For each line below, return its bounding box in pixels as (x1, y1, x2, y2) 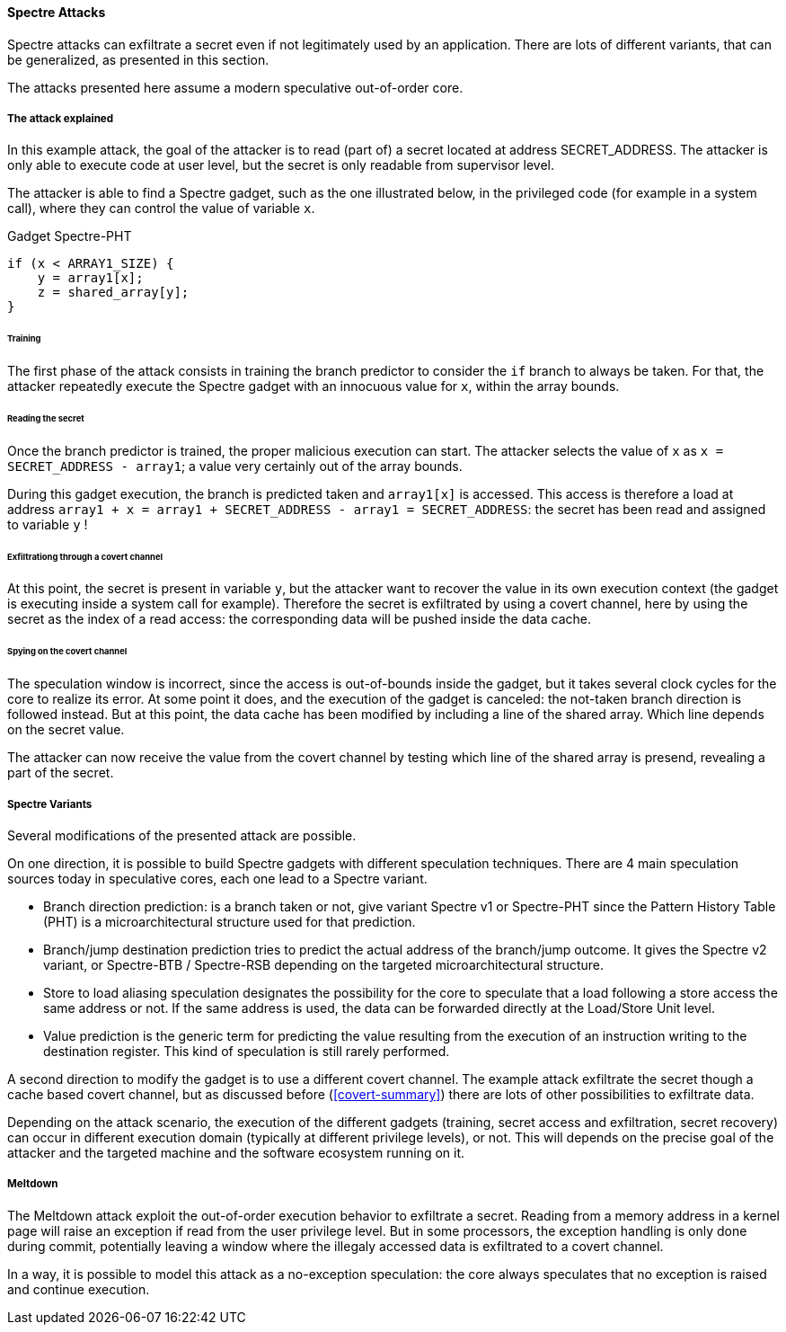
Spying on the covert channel (7, 646, 128, 657)
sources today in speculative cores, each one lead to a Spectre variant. (7, 870, 428, 886)
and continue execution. (7, 1281, 150, 1297)
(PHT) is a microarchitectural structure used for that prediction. (43, 913, 416, 929)
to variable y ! (7, 516, 88, 532)
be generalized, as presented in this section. (7, 51, 269, 67)
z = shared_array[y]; (37, 285, 190, 300)
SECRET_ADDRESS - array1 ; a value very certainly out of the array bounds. (7, 457, 463, 474)
